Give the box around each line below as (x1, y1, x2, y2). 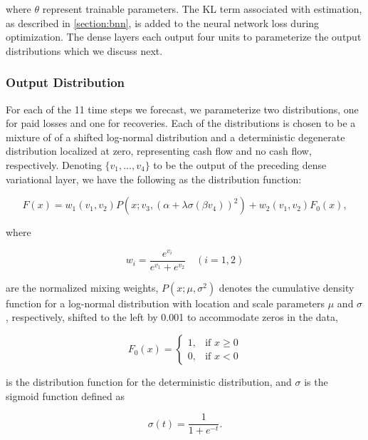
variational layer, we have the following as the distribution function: (6, 171, 302, 186)
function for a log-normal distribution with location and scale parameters (6, 295, 325, 310)
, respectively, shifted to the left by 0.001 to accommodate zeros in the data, (6, 309, 338, 324)
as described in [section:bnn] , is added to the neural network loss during (6, 15, 320, 30)
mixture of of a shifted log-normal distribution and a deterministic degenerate (6, 129, 345, 144)
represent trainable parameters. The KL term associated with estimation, (42, 1, 362, 16)
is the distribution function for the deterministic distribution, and (6, 374, 292, 389)
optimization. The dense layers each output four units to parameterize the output (6, 29, 362, 44)
